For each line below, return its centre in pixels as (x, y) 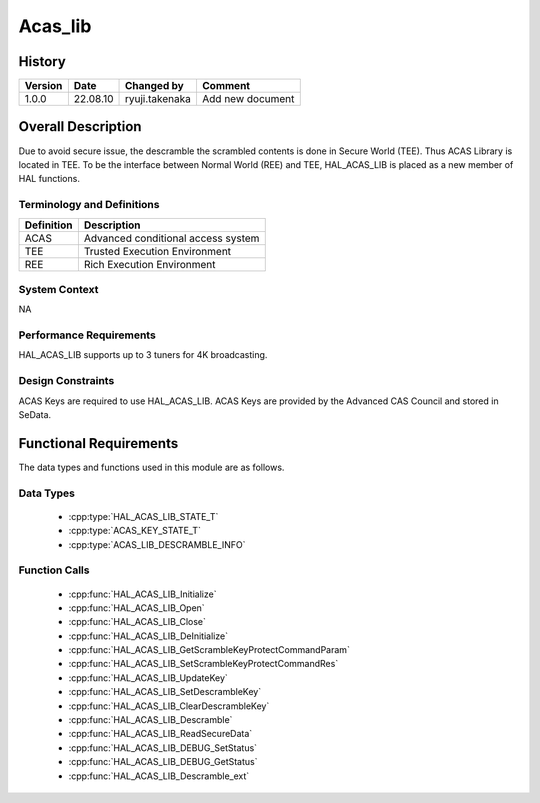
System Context (58, 289)
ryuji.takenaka (158, 99)
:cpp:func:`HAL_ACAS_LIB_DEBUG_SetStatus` (163, 747)
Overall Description (80, 126)
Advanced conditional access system (171, 238)
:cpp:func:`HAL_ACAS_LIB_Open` (136, 607)
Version (43, 86)
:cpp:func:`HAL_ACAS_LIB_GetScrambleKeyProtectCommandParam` (209, 650)
